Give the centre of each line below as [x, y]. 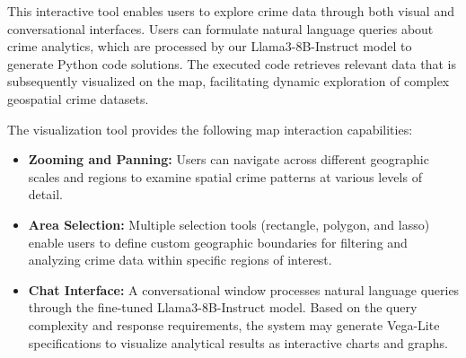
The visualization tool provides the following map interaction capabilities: [210, 129]
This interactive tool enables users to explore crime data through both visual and [231, 11]
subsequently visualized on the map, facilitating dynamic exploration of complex [229, 81]
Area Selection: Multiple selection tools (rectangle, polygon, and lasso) [229, 224]
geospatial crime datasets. [78, 98]
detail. [45, 194]
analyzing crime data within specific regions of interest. [180, 260]
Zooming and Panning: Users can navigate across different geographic [229, 159]
